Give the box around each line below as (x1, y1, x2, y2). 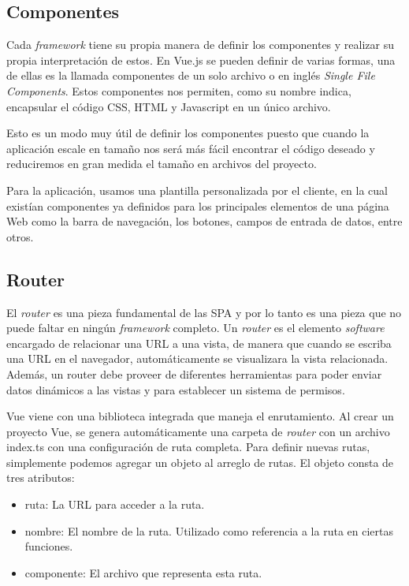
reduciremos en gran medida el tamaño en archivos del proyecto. (6, 155, 317, 172)
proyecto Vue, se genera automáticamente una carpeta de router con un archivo (6, 423, 390, 439)
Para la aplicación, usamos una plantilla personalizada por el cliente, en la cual (6, 181, 388, 198)
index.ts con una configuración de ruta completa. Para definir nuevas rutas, (6, 439, 370, 455)
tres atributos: (6, 469, 75, 486)
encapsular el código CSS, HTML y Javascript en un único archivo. (6, 98, 331, 114)
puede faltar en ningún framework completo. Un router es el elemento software (6, 319, 385, 336)
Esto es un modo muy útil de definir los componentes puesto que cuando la (6, 125, 370, 141)
